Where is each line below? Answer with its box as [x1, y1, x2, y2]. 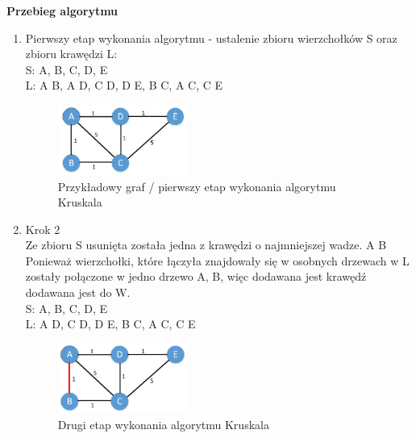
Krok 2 [25, 220, 60, 237]
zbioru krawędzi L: [25, 45, 118, 62]
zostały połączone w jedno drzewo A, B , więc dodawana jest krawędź [25, 268, 367, 285]
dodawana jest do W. [25, 284, 131, 301]
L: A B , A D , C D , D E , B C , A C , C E [25, 77, 223, 94]
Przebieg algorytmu [6, 2, 119, 19]
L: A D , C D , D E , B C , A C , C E [25, 315, 196, 332]
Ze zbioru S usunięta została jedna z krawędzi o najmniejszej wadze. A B [25, 236, 387, 253]
